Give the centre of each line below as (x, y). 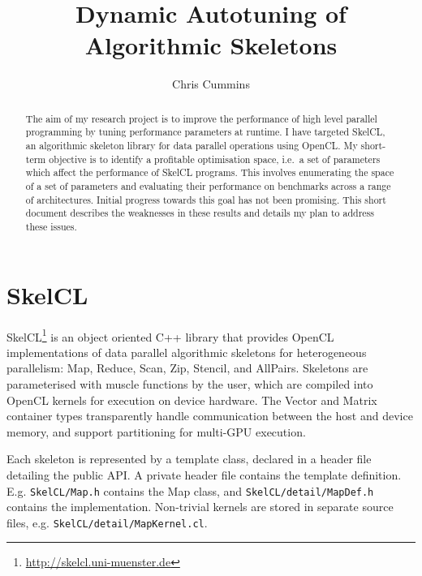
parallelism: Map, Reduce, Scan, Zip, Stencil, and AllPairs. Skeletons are (187, 368)
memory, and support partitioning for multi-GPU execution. (156, 431)
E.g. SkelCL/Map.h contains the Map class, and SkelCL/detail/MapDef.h (190, 490)
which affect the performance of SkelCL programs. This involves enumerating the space (210, 172)
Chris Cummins (211, 84)
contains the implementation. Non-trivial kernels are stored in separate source (200, 507)
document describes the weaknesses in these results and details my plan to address (200, 213)
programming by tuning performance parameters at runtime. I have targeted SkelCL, (205, 132)
